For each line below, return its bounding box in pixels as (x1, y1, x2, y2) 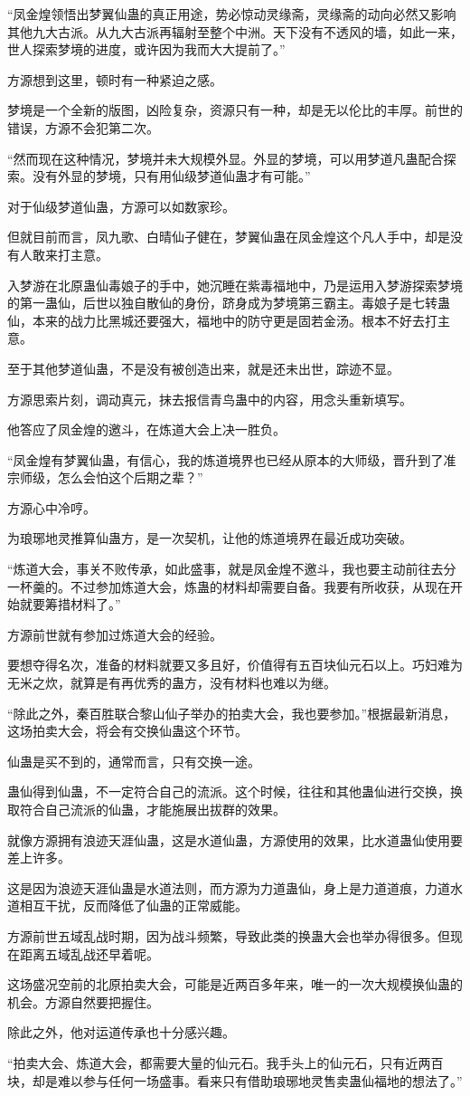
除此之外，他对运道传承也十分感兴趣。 (7, 1023, 235, 1042)
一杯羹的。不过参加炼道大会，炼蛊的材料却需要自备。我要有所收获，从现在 (7, 577, 450, 596)
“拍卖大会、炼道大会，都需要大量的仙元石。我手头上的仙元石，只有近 (7, 1053, 418, 1072)
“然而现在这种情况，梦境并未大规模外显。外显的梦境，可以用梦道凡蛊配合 (7, 148, 444, 167)
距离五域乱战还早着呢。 (19, 944, 159, 963)
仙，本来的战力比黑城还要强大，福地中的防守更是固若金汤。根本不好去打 (7, 310, 437, 329)
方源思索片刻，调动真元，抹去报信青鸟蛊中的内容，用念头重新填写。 (7, 389, 412, 408)
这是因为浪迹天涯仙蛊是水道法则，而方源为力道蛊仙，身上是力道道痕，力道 (7, 878, 450, 897)
